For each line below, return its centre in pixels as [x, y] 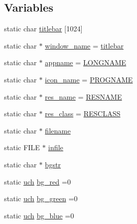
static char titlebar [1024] [43, 29]
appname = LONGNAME [85, 62]
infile [56, 147]
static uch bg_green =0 [41, 198]
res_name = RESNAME [83, 96]
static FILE [22, 147]
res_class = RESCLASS [83, 114]
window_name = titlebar [84, 45]
